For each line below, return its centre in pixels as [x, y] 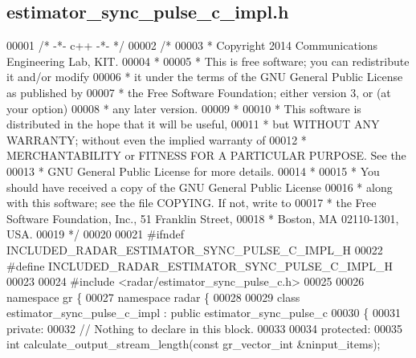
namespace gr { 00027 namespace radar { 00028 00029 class [153, 297]
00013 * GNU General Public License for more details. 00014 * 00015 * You [193, 171]
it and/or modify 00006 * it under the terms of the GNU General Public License [205, 77]
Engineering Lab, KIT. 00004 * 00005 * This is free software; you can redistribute [208, 61]
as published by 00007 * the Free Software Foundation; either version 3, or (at [199, 92]
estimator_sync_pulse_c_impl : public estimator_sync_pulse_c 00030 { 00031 [204, 313]
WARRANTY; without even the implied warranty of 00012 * [157, 139]
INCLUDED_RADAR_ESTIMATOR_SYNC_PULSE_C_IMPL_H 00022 [195, 249]
